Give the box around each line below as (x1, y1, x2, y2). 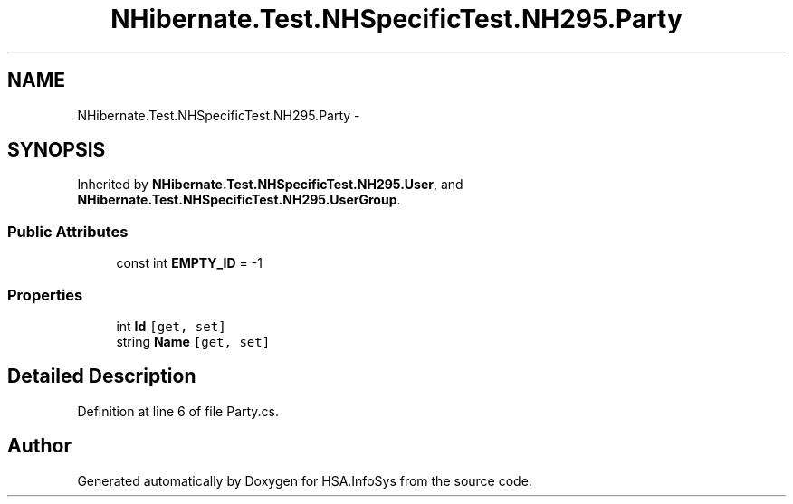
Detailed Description (7, 365, 196, 388)
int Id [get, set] (116, 318, 226, 334)
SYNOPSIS (7, 138, 106, 162)
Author (7, 434, 72, 458)
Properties (7, 285, 83, 304)
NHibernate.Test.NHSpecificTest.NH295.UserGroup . (77, 192, 401, 208)
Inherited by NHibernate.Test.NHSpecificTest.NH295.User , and (77, 176, 463, 193)
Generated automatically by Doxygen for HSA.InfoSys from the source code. (77, 472, 532, 489)
